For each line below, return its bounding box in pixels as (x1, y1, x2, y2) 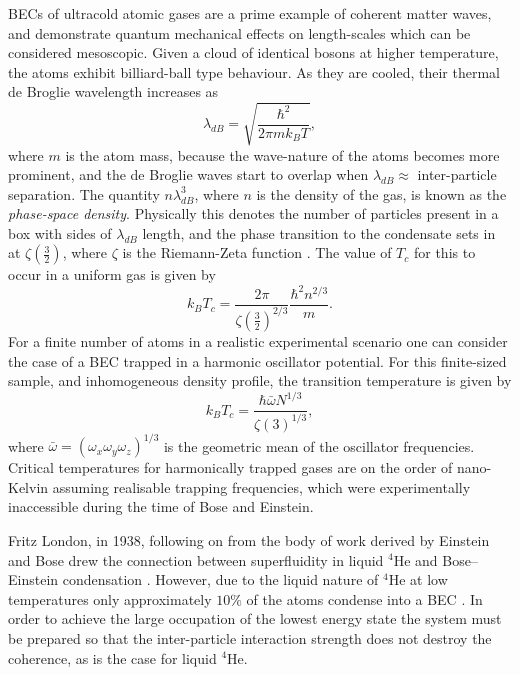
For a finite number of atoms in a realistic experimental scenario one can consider (8, 330, 508, 351)
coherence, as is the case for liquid (8, 647, 217, 668)
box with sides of (8, 222, 112, 243)
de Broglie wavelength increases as (8, 81, 219, 102)
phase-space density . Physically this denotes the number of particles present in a (8, 203, 499, 224)
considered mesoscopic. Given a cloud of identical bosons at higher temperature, (8, 42, 499, 63)
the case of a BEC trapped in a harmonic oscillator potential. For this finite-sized (8, 350, 507, 371)
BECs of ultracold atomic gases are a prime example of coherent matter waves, (8, 3, 492, 23)
